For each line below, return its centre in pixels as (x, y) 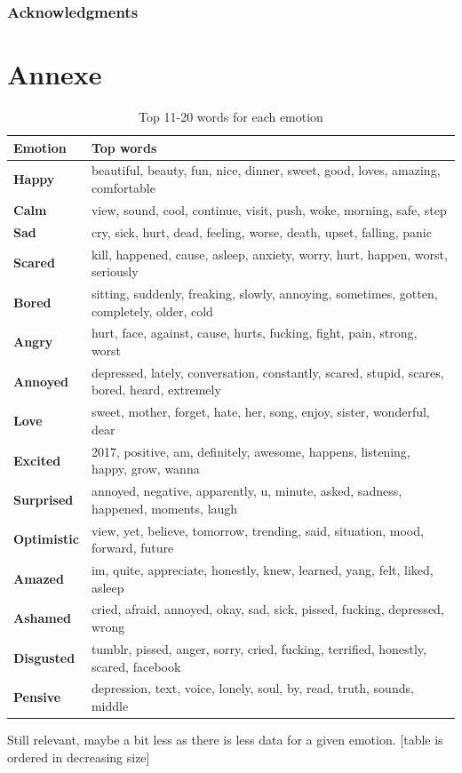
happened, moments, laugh (164, 508)
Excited (37, 460)
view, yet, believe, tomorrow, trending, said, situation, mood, (257, 530)
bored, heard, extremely (156, 390)
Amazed (39, 578)
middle (110, 705)
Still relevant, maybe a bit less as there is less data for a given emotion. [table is (225, 740)
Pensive (37, 697)
